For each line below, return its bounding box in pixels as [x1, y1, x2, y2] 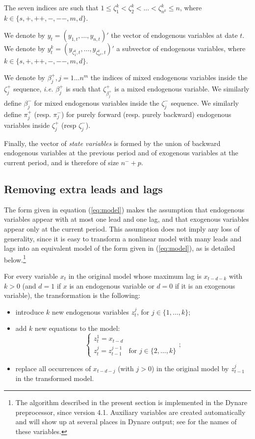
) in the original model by [151, 363, 229, 373]
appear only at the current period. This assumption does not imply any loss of [4, 223, 240, 234]
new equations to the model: [34, 323, 120, 333]
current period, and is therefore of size [4, 157, 119, 167]
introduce [15, 306, 44, 317]
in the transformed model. [15, 373, 94, 383]
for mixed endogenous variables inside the [34, 97, 159, 108]
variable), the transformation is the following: [4, 290, 140, 300]
